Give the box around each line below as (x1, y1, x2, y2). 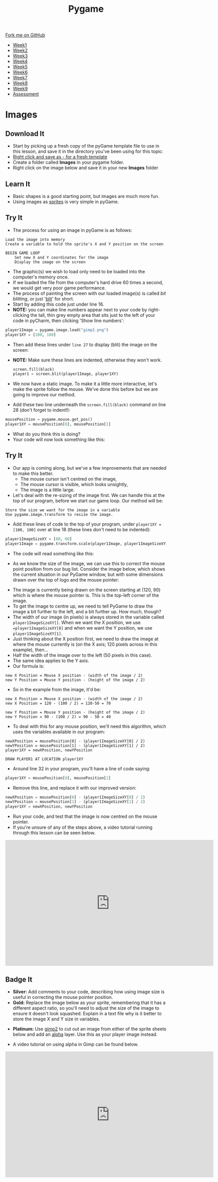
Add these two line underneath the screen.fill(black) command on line (12, 402, 166, 408)
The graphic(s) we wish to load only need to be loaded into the (12, 268, 145, 274)
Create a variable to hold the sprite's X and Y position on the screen (5, 242, 164, 247)
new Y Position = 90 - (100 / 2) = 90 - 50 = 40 (5, 714, 111, 719)
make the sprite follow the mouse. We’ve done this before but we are (12, 386, 158, 392)
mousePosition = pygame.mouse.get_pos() (5, 417, 93, 422)
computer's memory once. (12, 274, 69, 280)
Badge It (5, 975, 32, 984)
